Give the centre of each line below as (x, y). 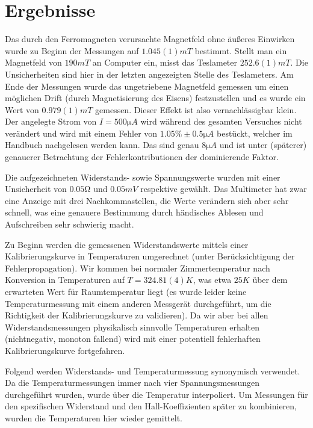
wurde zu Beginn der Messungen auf (72, 50)
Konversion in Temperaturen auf (65, 280)
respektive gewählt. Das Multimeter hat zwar (224, 189)
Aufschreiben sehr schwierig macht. (70, 224)
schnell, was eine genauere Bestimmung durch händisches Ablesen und (134, 212)
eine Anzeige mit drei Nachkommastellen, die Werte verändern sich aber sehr (147, 200)
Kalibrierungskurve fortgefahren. (65, 350)
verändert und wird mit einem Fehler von (81, 133)
